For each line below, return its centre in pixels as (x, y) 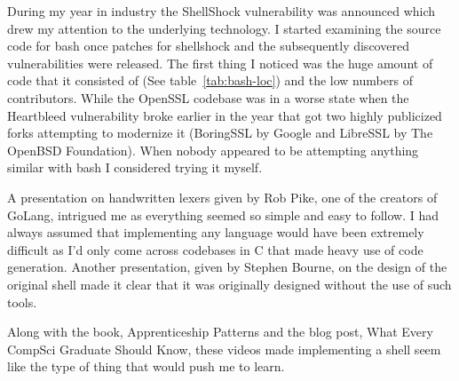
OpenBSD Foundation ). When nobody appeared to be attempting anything (213, 150)
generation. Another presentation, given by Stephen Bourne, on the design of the (227, 267)
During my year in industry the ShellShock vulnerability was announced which (222, 11)
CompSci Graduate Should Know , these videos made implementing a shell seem (224, 349)
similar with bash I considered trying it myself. (135, 167)
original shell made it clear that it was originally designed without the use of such (229, 284)
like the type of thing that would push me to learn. (146, 366)
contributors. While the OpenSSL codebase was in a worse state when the (208, 97)
